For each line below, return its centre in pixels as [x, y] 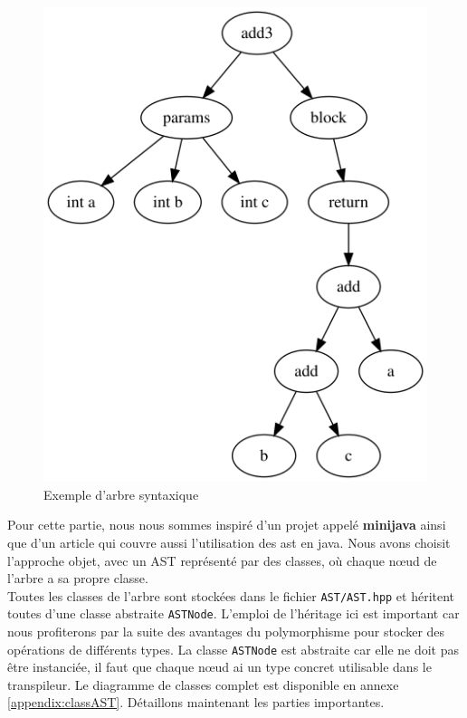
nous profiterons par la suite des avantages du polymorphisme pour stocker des [226, 632]
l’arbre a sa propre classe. [78, 578]
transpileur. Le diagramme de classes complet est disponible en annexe [203, 684]
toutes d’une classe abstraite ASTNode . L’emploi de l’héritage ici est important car [233, 613]
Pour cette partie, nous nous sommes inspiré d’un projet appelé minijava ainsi [227, 525]
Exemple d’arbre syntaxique [121, 494]
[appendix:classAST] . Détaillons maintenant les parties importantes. [196, 702]
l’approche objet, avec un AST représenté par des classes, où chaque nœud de [222, 560]
